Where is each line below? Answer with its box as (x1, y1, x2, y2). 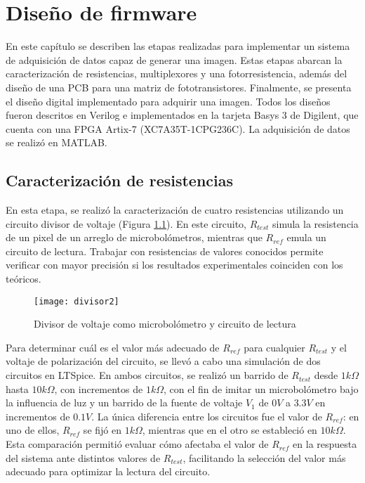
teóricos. (6, 271, 41, 286)
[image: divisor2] (34, 296, 119, 307)
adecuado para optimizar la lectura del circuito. (6, 464, 211, 479)
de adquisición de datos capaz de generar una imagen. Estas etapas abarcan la (6, 52, 343, 67)
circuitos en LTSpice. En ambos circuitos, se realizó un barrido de (6, 368, 288, 382)
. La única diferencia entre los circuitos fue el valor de (91, 408, 322, 423)
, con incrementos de (54, 381, 143, 396)
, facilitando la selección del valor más (182, 450, 346, 465)
